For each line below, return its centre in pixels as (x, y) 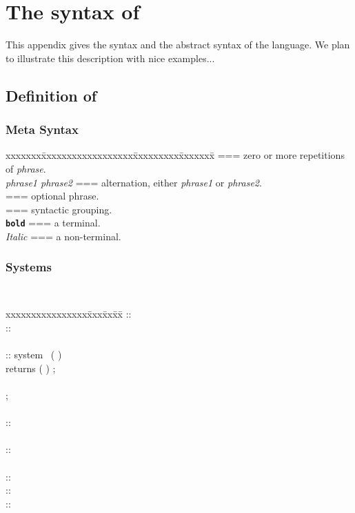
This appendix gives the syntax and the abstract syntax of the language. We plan (178, 45)
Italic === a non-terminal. (63, 236)
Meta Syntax (42, 129)
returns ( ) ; (31, 368)
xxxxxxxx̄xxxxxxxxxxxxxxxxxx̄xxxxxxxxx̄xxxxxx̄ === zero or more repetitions (175, 155)
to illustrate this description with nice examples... (110, 58)
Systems (29, 267)
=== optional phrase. (52, 196)
